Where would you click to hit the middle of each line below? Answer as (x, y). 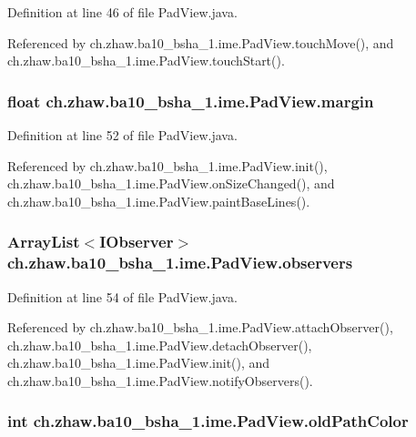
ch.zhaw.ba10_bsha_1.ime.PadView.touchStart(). (146, 61)
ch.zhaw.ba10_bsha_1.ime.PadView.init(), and (139, 363)
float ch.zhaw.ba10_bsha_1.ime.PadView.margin (191, 101)
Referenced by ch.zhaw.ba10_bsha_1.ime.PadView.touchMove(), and (201, 42)
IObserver (137, 242)
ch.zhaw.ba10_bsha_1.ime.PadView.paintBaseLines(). (159, 201)
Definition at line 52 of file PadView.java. (122, 135)
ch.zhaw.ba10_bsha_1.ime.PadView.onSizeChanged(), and (171, 183)
